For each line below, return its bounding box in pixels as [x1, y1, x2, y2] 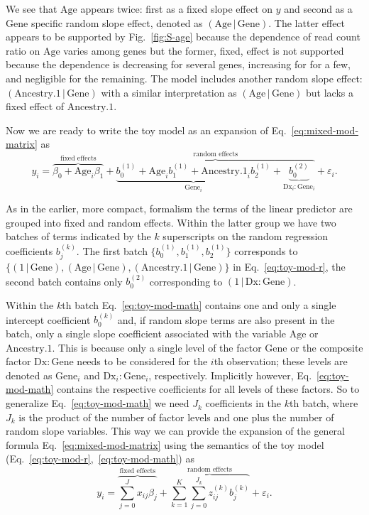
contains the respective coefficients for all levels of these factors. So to [56, 381, 360, 396]
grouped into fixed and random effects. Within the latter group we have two [6, 215, 336, 229]
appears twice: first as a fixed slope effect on [80, 1, 273, 16]
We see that [6, 1, 57, 16]
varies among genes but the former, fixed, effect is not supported [63, 43, 344, 58]
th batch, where [290, 396, 358, 411]
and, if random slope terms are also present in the [117, 312, 335, 327]
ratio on [6, 43, 40, 58]
